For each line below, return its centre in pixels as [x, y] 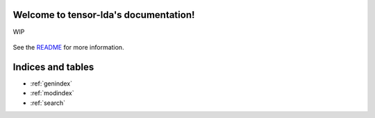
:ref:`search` [48, 103]
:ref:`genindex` [51, 83]
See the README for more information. [68, 47]
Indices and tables [53, 67]
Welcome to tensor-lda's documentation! [104, 15]
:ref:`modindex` [52, 93]
